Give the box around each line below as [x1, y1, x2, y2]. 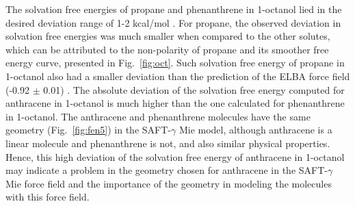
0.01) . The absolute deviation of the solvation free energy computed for [43, 82, 345, 96]
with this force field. [5, 190, 90, 204]
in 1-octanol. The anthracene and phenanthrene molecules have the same [5, 109, 311, 123]
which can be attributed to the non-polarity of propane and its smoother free [5, 42, 329, 56]
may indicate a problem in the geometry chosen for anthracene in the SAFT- [5, 163, 328, 177]
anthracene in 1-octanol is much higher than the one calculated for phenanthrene [5, 96, 345, 110]
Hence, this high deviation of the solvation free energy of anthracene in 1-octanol [5, 149, 345, 164]
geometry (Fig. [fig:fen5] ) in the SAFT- [5, 123, 171, 137]
